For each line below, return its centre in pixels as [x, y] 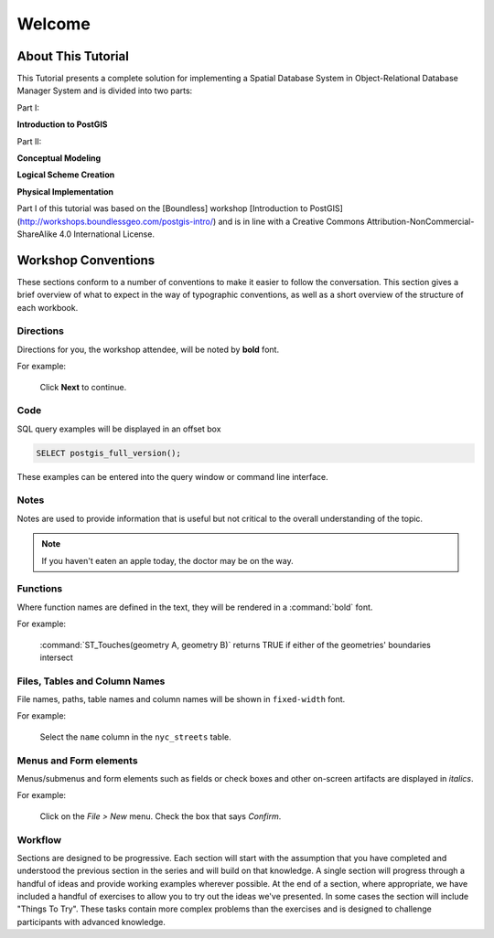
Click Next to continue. [83, 387]
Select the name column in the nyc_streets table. [136, 737]
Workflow [39, 839]
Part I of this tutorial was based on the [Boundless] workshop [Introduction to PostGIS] [180, 208]
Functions [40, 589]
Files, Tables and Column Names [91, 681]
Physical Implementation [65, 191]
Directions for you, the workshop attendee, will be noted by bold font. [148, 349]
